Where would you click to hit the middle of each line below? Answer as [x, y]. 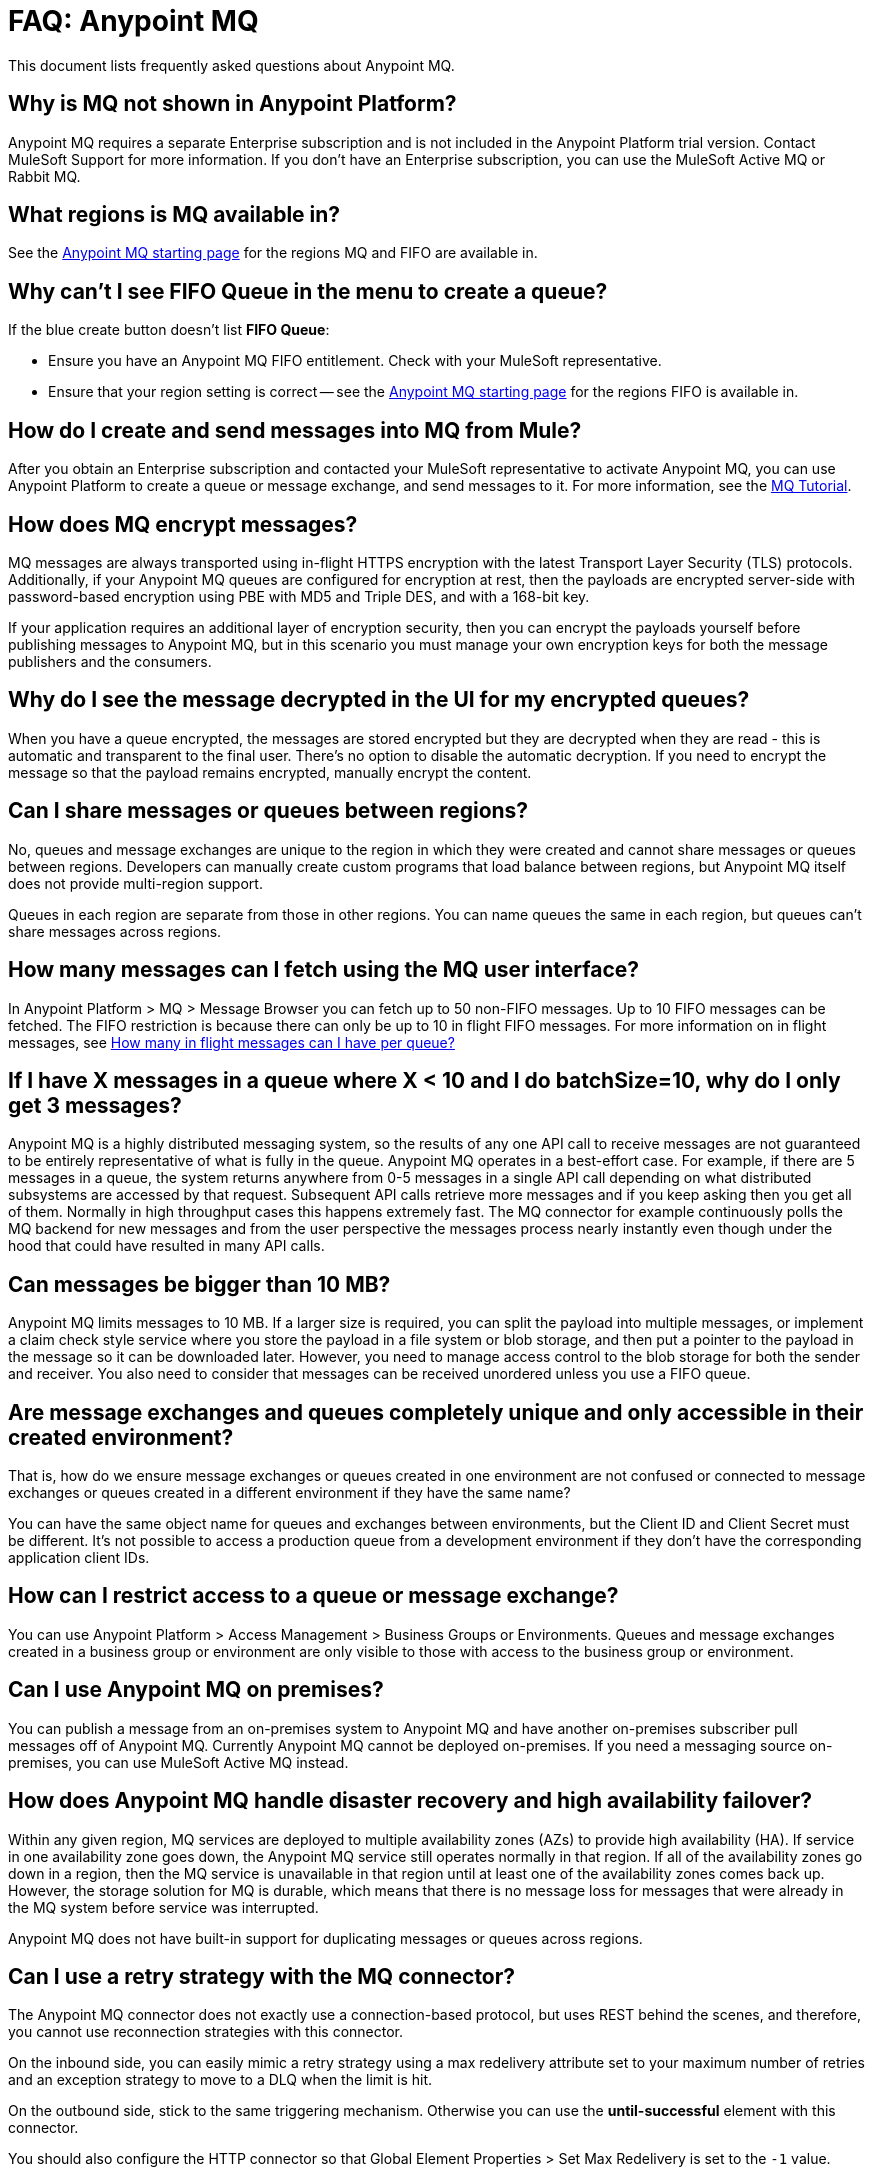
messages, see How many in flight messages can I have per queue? [231, 1042]
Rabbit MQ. [44, 176]
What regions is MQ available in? [174, 215]
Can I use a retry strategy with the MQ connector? [262, 1976]
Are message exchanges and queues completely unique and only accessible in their [436, 1412]
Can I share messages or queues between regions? [268, 811]
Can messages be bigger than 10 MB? [199, 1284]
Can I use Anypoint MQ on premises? [196, 1690]
